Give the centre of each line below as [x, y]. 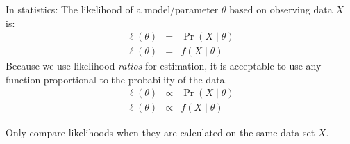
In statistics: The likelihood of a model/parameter [112, 9]
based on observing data [281, 9]
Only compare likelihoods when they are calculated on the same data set [160, 132]
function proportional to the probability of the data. [117, 79]
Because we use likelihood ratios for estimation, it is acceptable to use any [164, 66]
